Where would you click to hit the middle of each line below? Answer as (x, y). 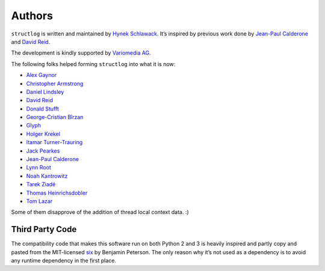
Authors (32, 16)
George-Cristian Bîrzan (55, 117)
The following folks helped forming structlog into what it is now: (93, 64)
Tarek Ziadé (41, 184)
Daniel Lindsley (45, 92)
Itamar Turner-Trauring (54, 142)
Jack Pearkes (43, 151)
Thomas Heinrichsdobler (57, 193)
